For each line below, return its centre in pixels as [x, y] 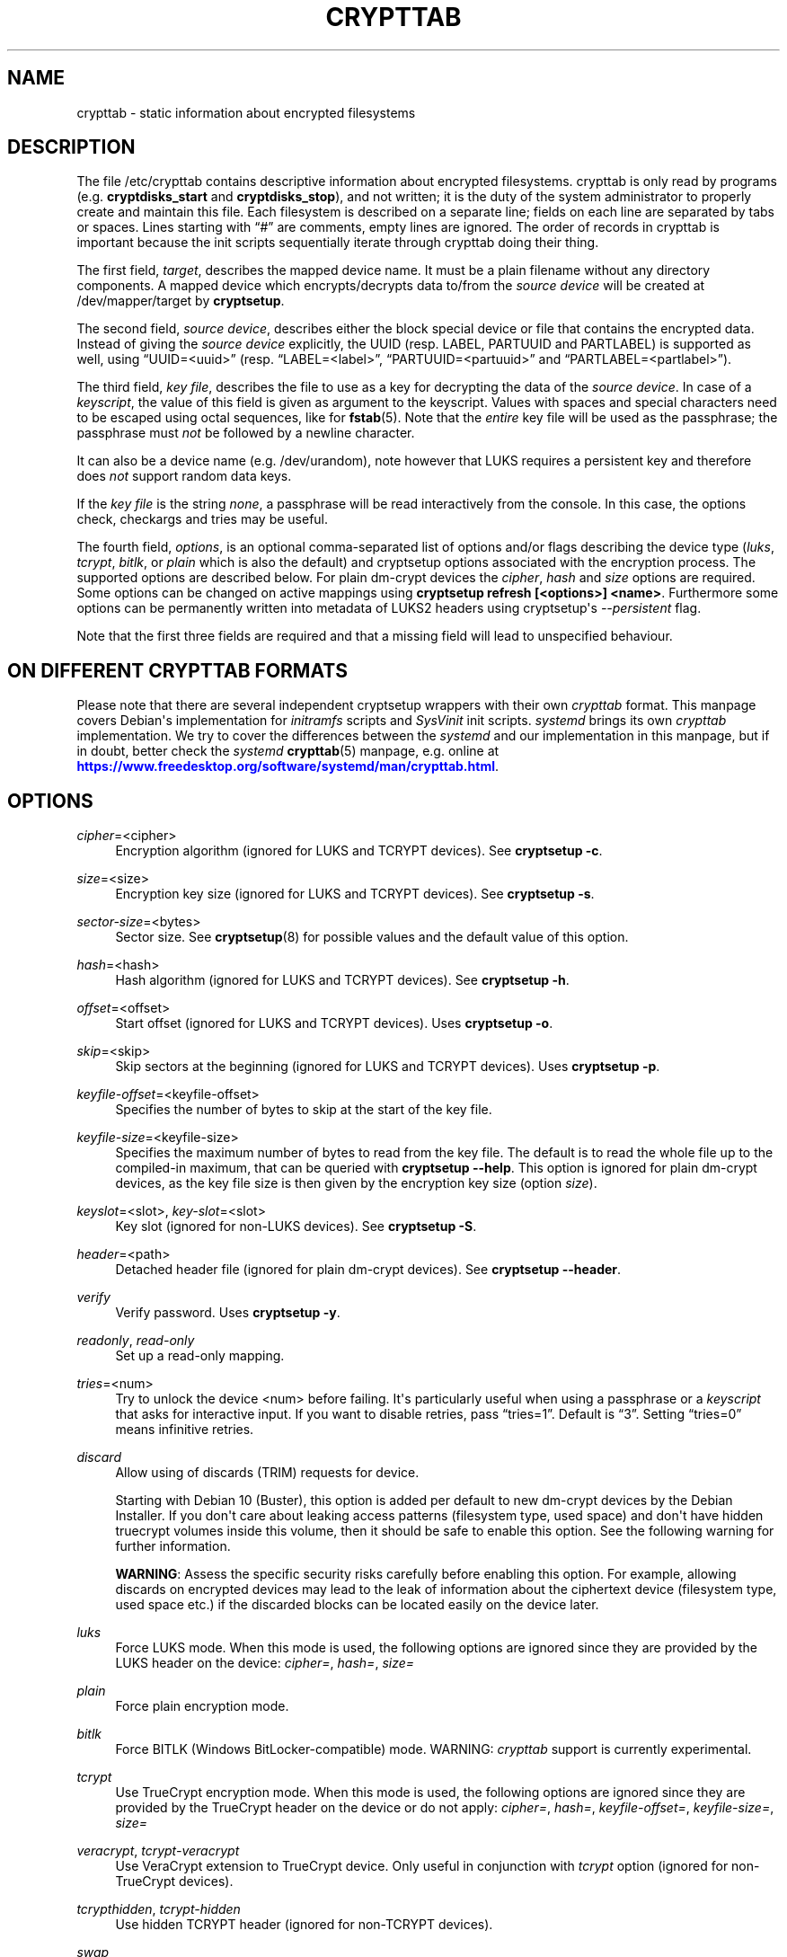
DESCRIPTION [71, 147]
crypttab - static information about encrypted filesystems [246, 112]
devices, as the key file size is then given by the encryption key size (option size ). [356, 1183]
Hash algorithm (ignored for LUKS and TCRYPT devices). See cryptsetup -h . [342, 980]
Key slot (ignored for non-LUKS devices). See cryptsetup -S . [296, 1226]
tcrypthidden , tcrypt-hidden [159, 1909]
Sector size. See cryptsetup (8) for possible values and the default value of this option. [372, 937]
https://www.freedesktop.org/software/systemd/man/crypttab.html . [287, 766]
